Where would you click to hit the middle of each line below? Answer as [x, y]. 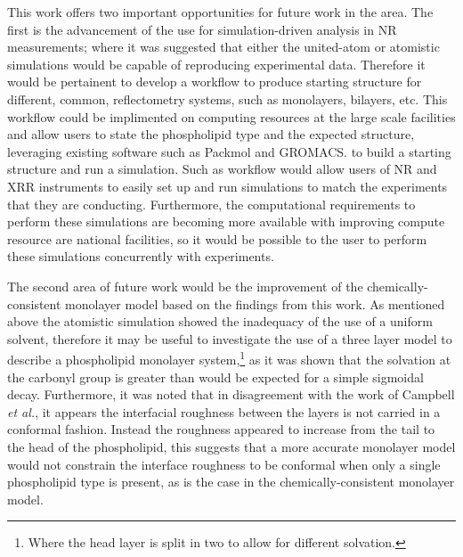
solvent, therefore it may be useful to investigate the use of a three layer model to [230, 338]
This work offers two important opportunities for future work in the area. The [220, 12]
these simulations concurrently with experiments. [141, 256]
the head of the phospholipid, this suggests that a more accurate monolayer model [231, 446]
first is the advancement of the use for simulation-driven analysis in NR [202, 29]
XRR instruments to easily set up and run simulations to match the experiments [227, 186]
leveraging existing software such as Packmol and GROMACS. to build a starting [229, 151]
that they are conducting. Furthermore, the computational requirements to [211, 204]
